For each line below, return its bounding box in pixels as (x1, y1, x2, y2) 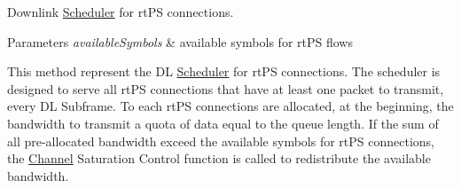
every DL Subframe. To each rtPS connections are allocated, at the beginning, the (7, 97, 454, 115)
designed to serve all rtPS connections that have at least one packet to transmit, (7, 79, 444, 98)
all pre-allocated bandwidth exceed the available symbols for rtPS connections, (7, 131, 435, 150)
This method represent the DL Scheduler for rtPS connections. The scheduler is (7, 62, 441, 81)
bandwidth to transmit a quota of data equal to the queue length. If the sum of (7, 114, 439, 132)
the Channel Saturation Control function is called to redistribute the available (7, 149, 431, 168)
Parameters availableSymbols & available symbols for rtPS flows (7, 32, 353, 51)
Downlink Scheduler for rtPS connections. (7, 3, 234, 20)
